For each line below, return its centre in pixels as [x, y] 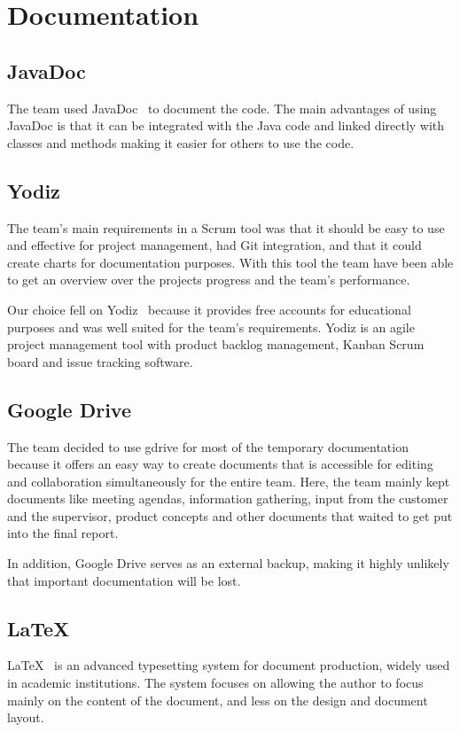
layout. [26, 717]
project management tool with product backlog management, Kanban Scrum [216, 344]
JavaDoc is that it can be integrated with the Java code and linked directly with [226, 125]
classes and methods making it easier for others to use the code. [181, 142]
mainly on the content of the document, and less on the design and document [218, 700]
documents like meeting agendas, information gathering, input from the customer [228, 498]
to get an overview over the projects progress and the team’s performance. [209, 280]
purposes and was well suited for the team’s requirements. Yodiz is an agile [211, 327]
